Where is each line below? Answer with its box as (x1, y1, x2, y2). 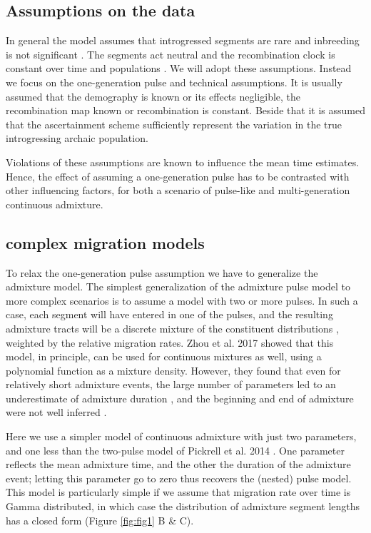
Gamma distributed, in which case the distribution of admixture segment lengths (6, 499, 360, 514)
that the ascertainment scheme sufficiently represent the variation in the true (6, 116, 342, 131)
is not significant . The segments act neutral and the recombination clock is (6, 46, 335, 61)
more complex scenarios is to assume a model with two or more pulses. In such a (6, 293, 358, 308)
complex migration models (6, 231, 205, 253)
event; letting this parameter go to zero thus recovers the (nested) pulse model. (6, 470, 352, 485)
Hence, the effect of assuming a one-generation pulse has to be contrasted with (6, 168, 350, 183)
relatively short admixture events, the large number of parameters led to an (6, 377, 336, 392)
